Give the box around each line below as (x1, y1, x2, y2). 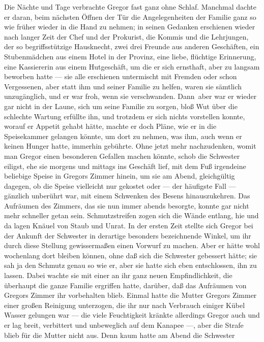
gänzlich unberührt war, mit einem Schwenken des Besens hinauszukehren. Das (4, 190, 250, 201)
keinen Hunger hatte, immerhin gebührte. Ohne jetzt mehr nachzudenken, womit (4, 141, 256, 151)
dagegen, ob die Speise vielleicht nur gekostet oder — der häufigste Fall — (4, 180, 236, 191)
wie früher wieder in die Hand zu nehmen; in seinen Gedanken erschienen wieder (4, 21, 255, 32)
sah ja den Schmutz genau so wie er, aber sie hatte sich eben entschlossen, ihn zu (4, 260, 257, 270)
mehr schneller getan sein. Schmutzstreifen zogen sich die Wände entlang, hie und (4, 210, 259, 221)
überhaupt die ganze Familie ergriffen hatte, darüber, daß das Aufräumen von (4, 280, 247, 290)
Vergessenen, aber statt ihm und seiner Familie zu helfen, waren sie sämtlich (4, 81, 242, 91)
